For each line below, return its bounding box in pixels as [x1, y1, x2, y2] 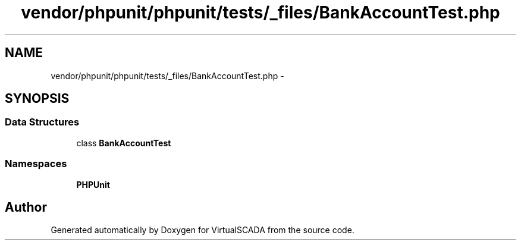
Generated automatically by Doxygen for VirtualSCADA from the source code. [51, 225, 354, 235]
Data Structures [5, 116, 80, 128]
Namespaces [5, 158, 67, 170]
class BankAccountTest [76, 137, 171, 148]
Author [5, 199, 47, 215]
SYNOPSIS [5, 91, 70, 106]
